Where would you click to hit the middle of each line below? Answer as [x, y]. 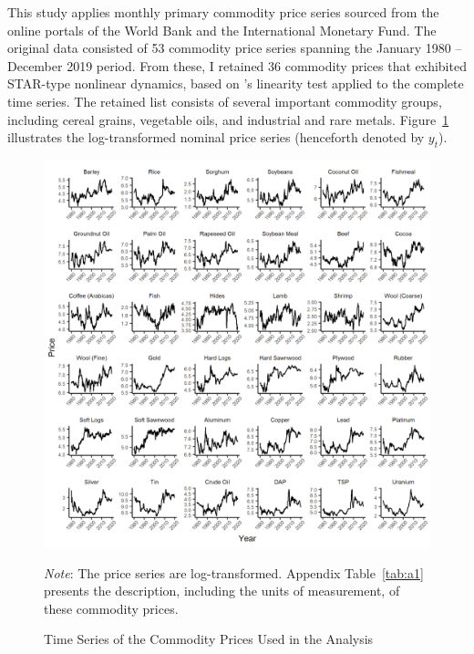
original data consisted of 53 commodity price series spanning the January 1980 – [235, 48]
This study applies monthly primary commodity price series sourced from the [223, 12]
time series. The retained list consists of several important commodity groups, [225, 101]
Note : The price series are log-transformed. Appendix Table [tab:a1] [234, 572]
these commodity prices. [111, 608]
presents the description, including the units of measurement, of [222, 591]
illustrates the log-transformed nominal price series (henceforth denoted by [216, 137]
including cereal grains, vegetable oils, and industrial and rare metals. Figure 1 [228, 119]
